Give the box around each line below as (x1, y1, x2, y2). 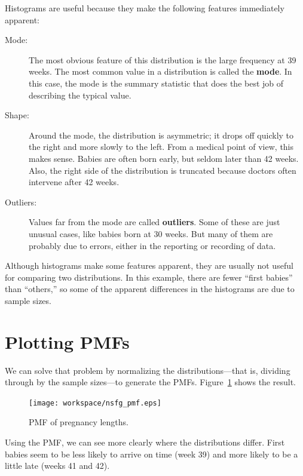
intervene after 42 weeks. (29, 176, 120, 188)
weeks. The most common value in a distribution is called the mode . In (29, 65, 292, 78)
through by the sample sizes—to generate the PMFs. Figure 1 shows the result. (5, 376, 296, 388)
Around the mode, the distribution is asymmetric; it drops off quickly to (29, 128, 294, 141)
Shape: (5, 109, 29, 121)
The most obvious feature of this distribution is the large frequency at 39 (29, 53, 296, 66)
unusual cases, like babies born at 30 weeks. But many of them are (29, 227, 273, 239)
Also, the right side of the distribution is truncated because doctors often (29, 164, 296, 176)
